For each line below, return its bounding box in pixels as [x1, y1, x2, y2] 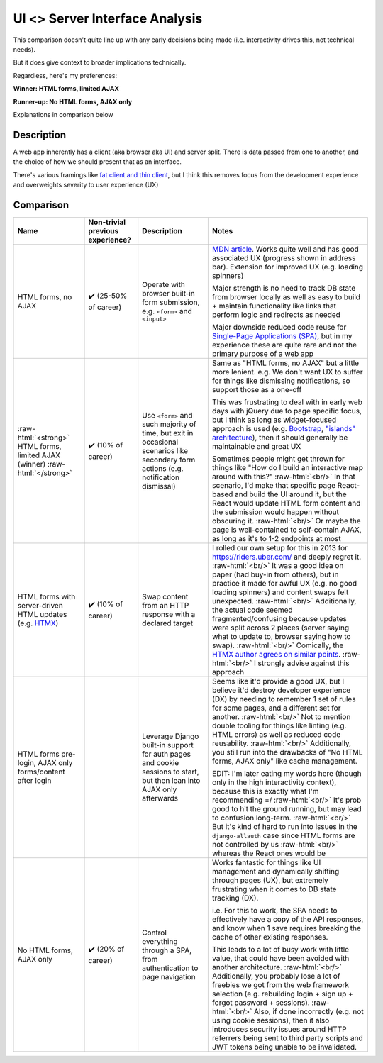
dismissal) [142, 481, 176, 491]
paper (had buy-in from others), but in [211, 569, 339, 579]
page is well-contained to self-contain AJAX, [211, 525, 362, 535]
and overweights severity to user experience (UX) [13, 180, 159, 189]
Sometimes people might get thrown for [211, 454, 345, 464]
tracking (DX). [211, 893, 259, 903]
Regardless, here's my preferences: [13, 71, 117, 79]
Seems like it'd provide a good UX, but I [211, 676, 345, 686]
